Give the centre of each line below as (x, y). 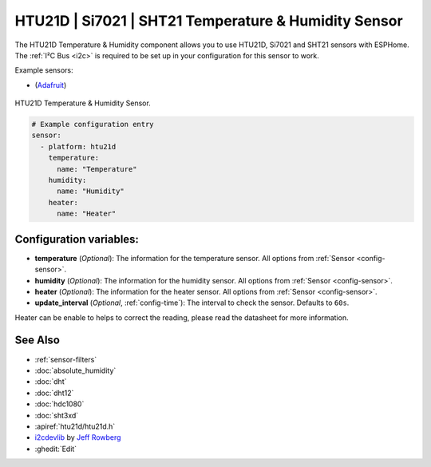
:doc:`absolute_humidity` (75, 370)
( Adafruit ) (51, 85)
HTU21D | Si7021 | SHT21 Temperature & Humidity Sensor (209, 21)
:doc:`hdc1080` (59, 404)
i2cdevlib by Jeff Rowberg (78, 437)
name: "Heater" (87, 214)
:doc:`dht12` (54, 393)
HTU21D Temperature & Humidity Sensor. (83, 103)
